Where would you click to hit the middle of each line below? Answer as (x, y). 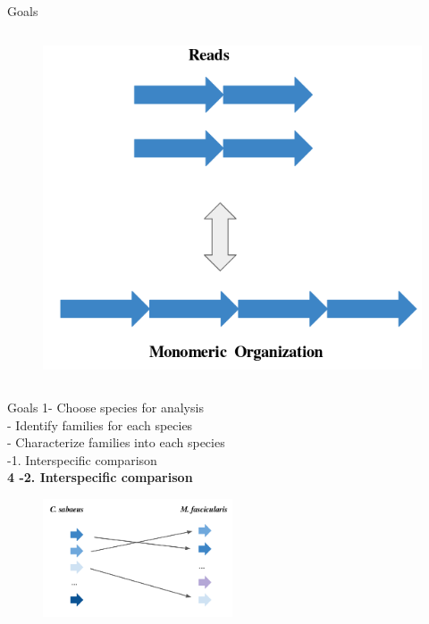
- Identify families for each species (100, 424)
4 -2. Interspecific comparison (100, 477)
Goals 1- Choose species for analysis (105, 407)
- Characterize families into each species (116, 442)
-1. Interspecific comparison (82, 459)
